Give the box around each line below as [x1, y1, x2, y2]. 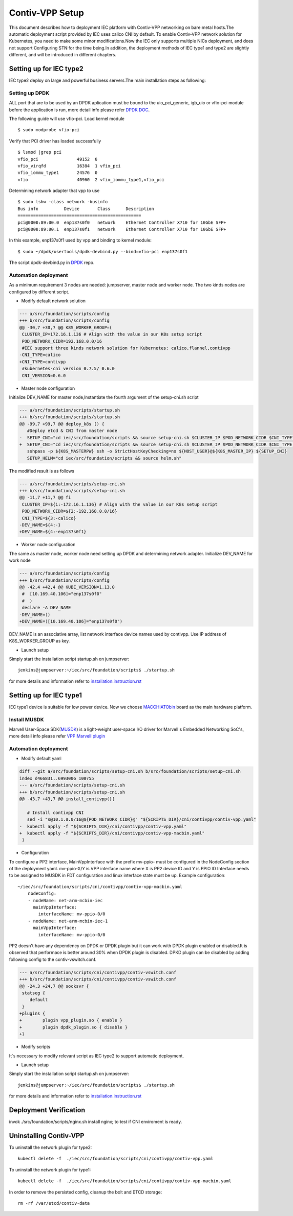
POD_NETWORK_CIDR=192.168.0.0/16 [22, 338, 102, 344]
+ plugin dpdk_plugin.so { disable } [19, 1024, 128, 1030]
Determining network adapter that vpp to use [9, 188, 100, 193]
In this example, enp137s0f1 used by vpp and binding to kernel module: [9, 238, 152, 243]
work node [9, 557, 31, 563]
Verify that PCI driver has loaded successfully [9, 138, 101, 144]
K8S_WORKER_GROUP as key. [9, 638, 70, 644]
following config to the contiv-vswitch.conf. [9, 956, 97, 962]
